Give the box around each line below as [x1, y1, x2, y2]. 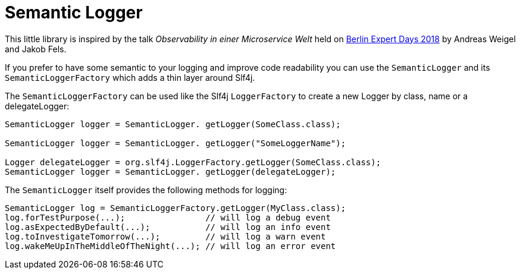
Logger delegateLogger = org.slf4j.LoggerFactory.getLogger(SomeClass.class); [5, 157, 381, 167]
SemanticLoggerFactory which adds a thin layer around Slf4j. [5, 72, 255, 83]
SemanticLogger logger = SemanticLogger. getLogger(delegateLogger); [5, 166, 336, 177]
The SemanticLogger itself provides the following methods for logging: [5, 184, 287, 195]
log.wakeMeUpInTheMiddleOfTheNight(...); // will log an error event [5, 241, 336, 251]
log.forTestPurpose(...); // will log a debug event [5, 212, 331, 222]
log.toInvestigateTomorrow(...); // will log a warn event [5, 231, 326, 241]
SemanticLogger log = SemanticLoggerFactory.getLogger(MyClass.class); [5, 203, 346, 213]
